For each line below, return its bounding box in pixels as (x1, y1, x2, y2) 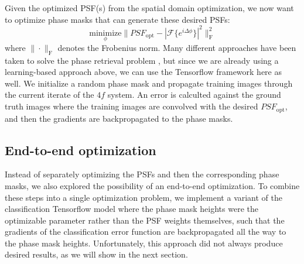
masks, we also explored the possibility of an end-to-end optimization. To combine (5, 179, 300, 191)
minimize (89, 29, 122, 37)
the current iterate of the (5, 88, 94, 101)
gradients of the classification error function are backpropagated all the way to (5, 225, 286, 238)
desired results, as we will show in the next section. (5, 248, 188, 260)
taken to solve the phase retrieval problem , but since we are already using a (5, 54, 279, 66)
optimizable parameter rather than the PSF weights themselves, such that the (5, 214, 285, 226)
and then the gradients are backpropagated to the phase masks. (5, 112, 233, 124)
